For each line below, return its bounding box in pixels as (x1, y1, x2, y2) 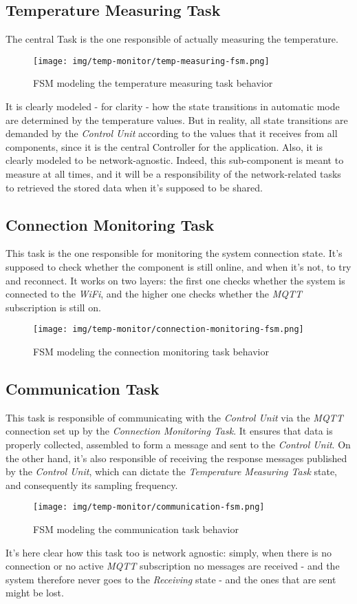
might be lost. (6, 585, 64, 600)
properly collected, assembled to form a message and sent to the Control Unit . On (6, 437, 351, 452)
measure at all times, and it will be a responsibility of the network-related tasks (6, 167, 341, 181)
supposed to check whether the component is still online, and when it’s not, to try (6, 260, 351, 273)
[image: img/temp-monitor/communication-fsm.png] (33, 502, 265, 512)
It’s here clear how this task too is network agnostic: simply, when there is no (6, 545, 332, 559)
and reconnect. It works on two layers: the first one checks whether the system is (6, 273, 345, 287)
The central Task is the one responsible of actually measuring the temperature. (6, 32, 338, 46)
